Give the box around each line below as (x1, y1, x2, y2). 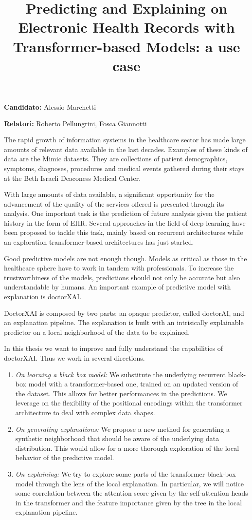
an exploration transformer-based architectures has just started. (4, 237, 194, 247)
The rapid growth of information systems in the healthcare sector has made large (4, 135, 246, 145)
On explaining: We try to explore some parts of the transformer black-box (15, 468, 236, 479)
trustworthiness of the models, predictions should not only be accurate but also (4, 272, 240, 282)
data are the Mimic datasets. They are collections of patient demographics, (4, 154, 228, 164)
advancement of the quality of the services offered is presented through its (4, 198, 224, 209)
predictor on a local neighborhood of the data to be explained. (4, 327, 190, 337)
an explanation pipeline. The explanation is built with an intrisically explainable (4, 317, 244, 327)
